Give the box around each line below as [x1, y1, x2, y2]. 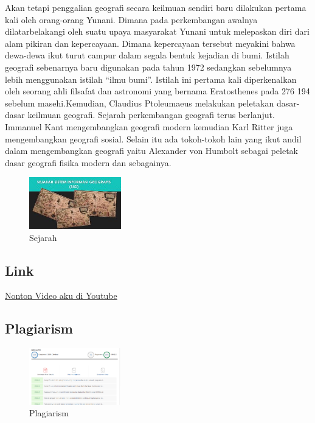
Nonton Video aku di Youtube [5, 289, 117, 302]
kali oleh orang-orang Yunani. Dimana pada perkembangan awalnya [5, 13, 258, 26]
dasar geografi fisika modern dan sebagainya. [5, 156, 171, 169]
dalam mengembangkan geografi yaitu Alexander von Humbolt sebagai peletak [5, 144, 299, 157]
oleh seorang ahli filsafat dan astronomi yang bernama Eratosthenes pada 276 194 [5, 85, 310, 97]
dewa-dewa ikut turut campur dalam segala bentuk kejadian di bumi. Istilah [5, 49, 289, 61]
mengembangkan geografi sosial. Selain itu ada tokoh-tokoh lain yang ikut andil [5, 132, 302, 145]
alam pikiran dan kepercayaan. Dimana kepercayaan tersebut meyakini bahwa [5, 37, 296, 49]
